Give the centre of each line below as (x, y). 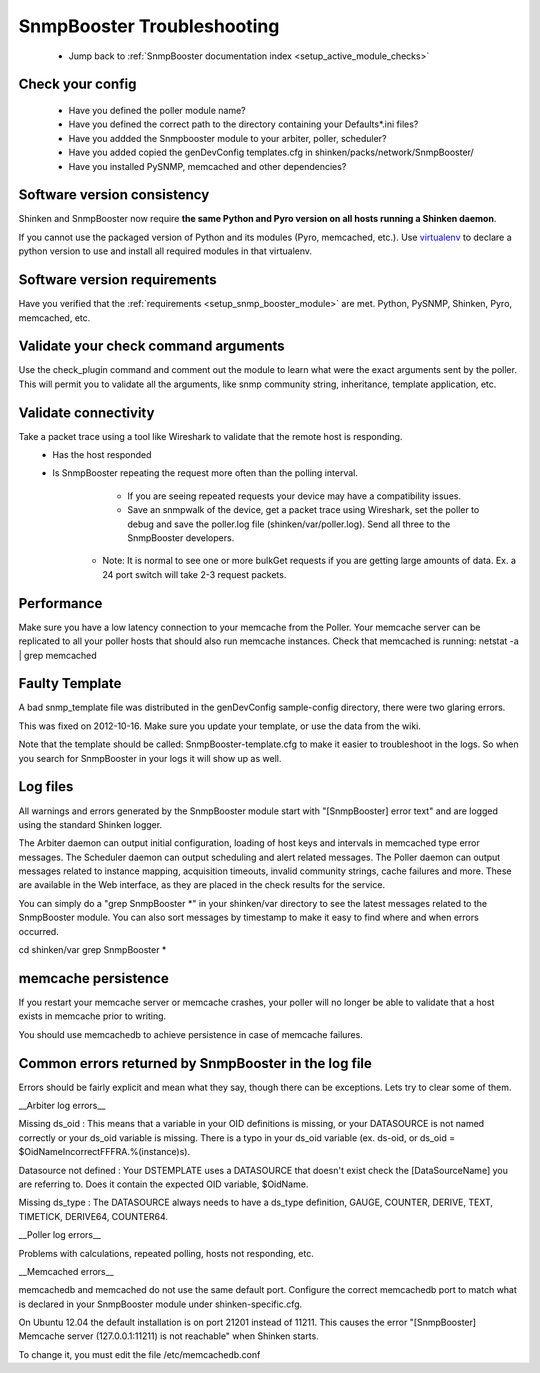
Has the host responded (102, 455)
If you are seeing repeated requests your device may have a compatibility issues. (294, 496)
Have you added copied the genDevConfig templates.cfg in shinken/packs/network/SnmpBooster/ (271, 152)
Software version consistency (114, 195)
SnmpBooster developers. (181, 538)
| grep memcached (57, 655)
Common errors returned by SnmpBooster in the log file (195, 1063)
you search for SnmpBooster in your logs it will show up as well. (150, 758)
